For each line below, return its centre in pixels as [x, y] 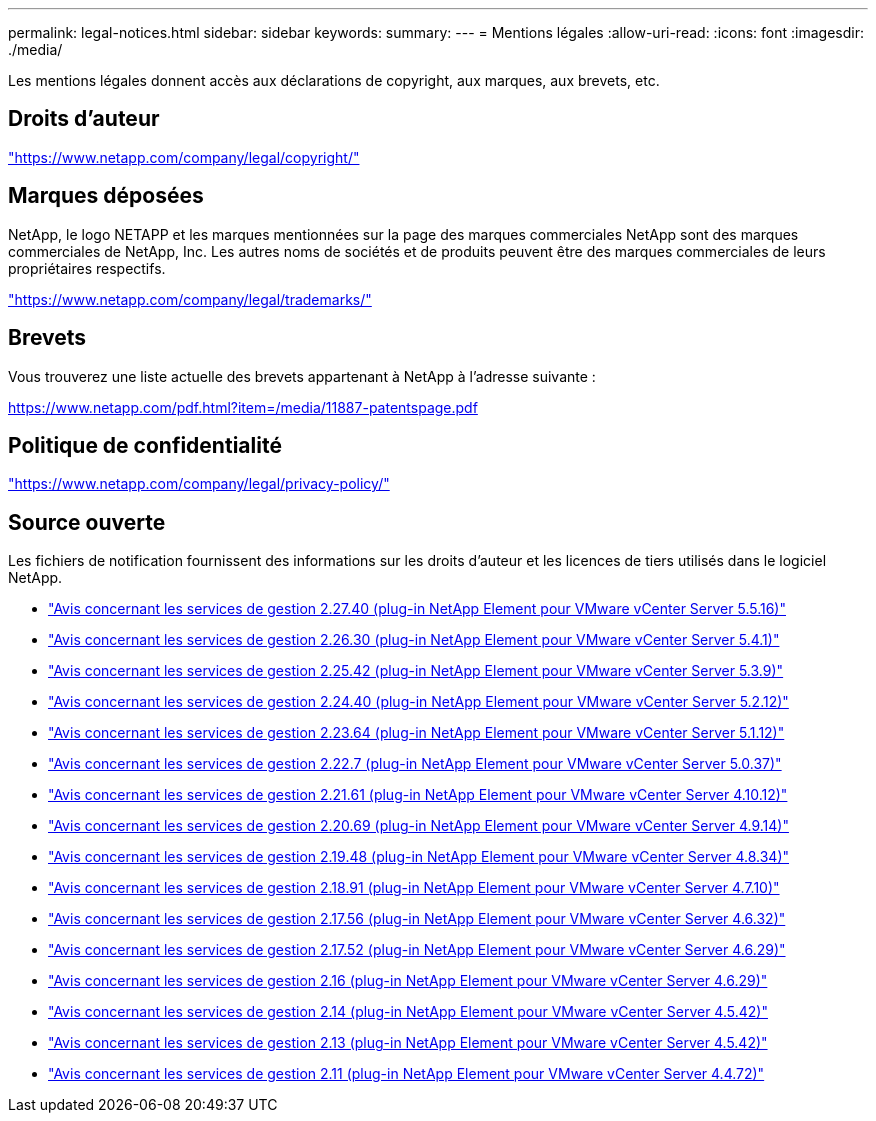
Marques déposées [106, 196]
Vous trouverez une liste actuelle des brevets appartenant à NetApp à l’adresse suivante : [302, 376]
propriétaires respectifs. [87, 268]
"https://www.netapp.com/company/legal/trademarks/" [190, 299]
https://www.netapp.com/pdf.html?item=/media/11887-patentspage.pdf [243, 407]
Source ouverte [87, 522]
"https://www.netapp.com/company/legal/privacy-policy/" [199, 484]
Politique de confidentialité [145, 445]
